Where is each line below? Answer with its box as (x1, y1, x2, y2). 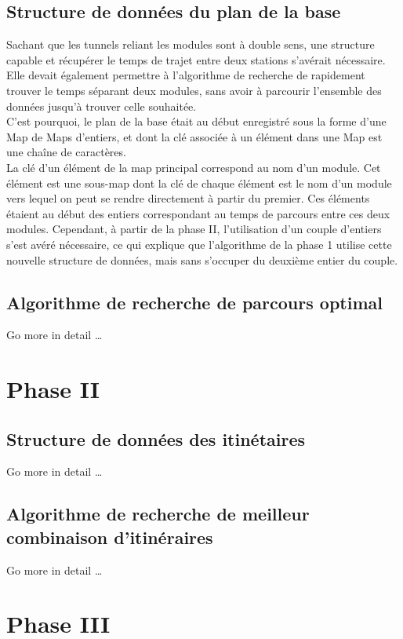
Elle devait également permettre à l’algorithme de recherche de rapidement (6, 67, 365, 83)
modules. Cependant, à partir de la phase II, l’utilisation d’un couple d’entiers (6, 221, 382, 237)
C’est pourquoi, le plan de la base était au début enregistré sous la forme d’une (6, 113, 387, 130)
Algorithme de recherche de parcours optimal (6, 290, 383, 314)
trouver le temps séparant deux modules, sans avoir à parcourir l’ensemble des (6, 82, 382, 98)
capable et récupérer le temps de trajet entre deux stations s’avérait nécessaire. (6, 51, 386, 68)
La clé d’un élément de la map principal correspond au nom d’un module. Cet (6, 159, 381, 175)
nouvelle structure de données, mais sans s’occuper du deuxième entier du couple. (6, 251, 398, 268)
